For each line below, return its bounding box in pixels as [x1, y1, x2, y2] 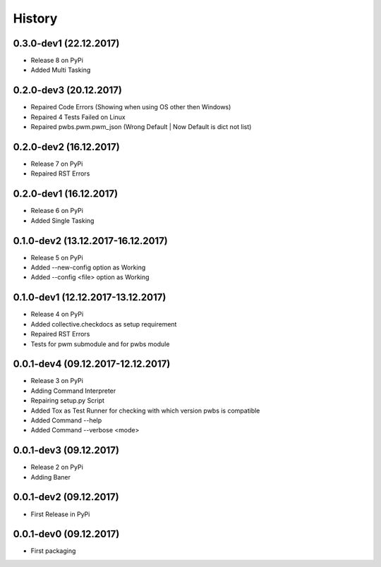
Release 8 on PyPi [30, 56, 84, 65]
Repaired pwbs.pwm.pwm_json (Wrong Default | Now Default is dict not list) [30, 123, 252, 131]
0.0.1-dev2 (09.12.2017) [13, 491, 119, 504]
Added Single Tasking [30, 216, 95, 225]
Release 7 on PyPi [30, 159, 83, 169]
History [13, 11, 58, 26]
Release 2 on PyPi [30, 463, 84, 472]
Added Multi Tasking [30, 66, 91, 74]
